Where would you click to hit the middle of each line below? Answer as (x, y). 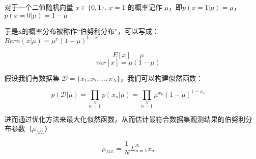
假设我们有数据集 (32, 78)
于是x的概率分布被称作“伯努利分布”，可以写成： (82, 31)
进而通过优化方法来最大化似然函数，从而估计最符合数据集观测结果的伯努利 (125, 119)
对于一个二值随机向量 (39, 7)
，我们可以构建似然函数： (162, 78)
